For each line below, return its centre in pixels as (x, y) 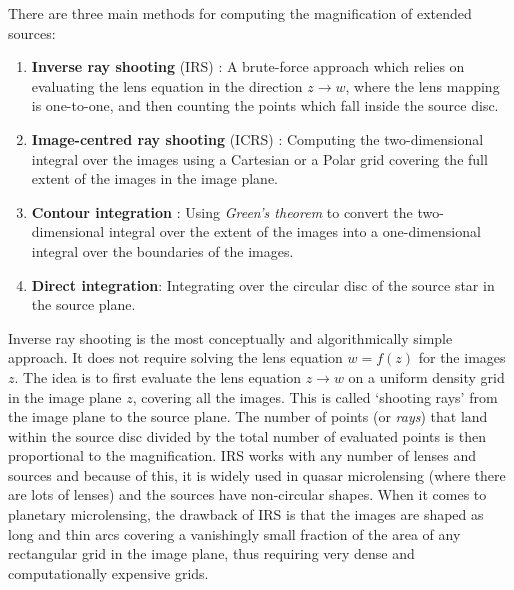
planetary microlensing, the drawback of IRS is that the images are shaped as (246, 514)
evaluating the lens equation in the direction (167, 85)
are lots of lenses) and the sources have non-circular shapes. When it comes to (247, 494)
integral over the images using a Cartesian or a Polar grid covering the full (259, 158)
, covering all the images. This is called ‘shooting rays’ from (315, 396)
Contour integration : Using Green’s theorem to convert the (222, 211)
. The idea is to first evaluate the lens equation (157, 376)
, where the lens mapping (422, 85)
